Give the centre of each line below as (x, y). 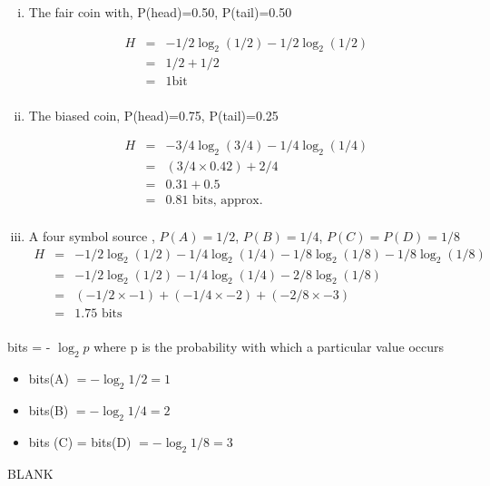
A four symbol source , (92, 236)
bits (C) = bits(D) (80, 441)
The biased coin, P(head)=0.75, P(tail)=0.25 (153, 115)
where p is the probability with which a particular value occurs (269, 347)
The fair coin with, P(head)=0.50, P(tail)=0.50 (160, 12)
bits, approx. (228, 201)
